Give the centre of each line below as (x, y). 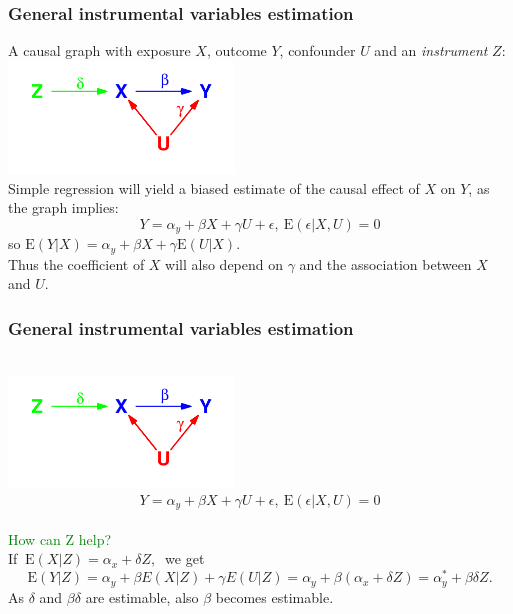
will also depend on (224, 263)
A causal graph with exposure (99, 50)
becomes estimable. (274, 596)
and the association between (385, 263)
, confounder (317, 50)
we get (185, 558)
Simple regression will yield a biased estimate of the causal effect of (214, 187)
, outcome (236, 50)
